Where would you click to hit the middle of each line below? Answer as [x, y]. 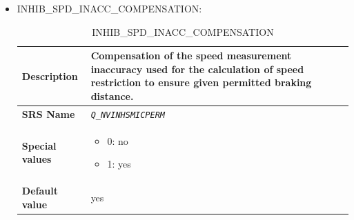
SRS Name [48, 113]
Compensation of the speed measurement [191, 56]
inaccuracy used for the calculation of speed [197, 69]
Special [39, 145]
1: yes [119, 164]
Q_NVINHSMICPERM [128, 115]
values [37, 159]
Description [50, 76]
